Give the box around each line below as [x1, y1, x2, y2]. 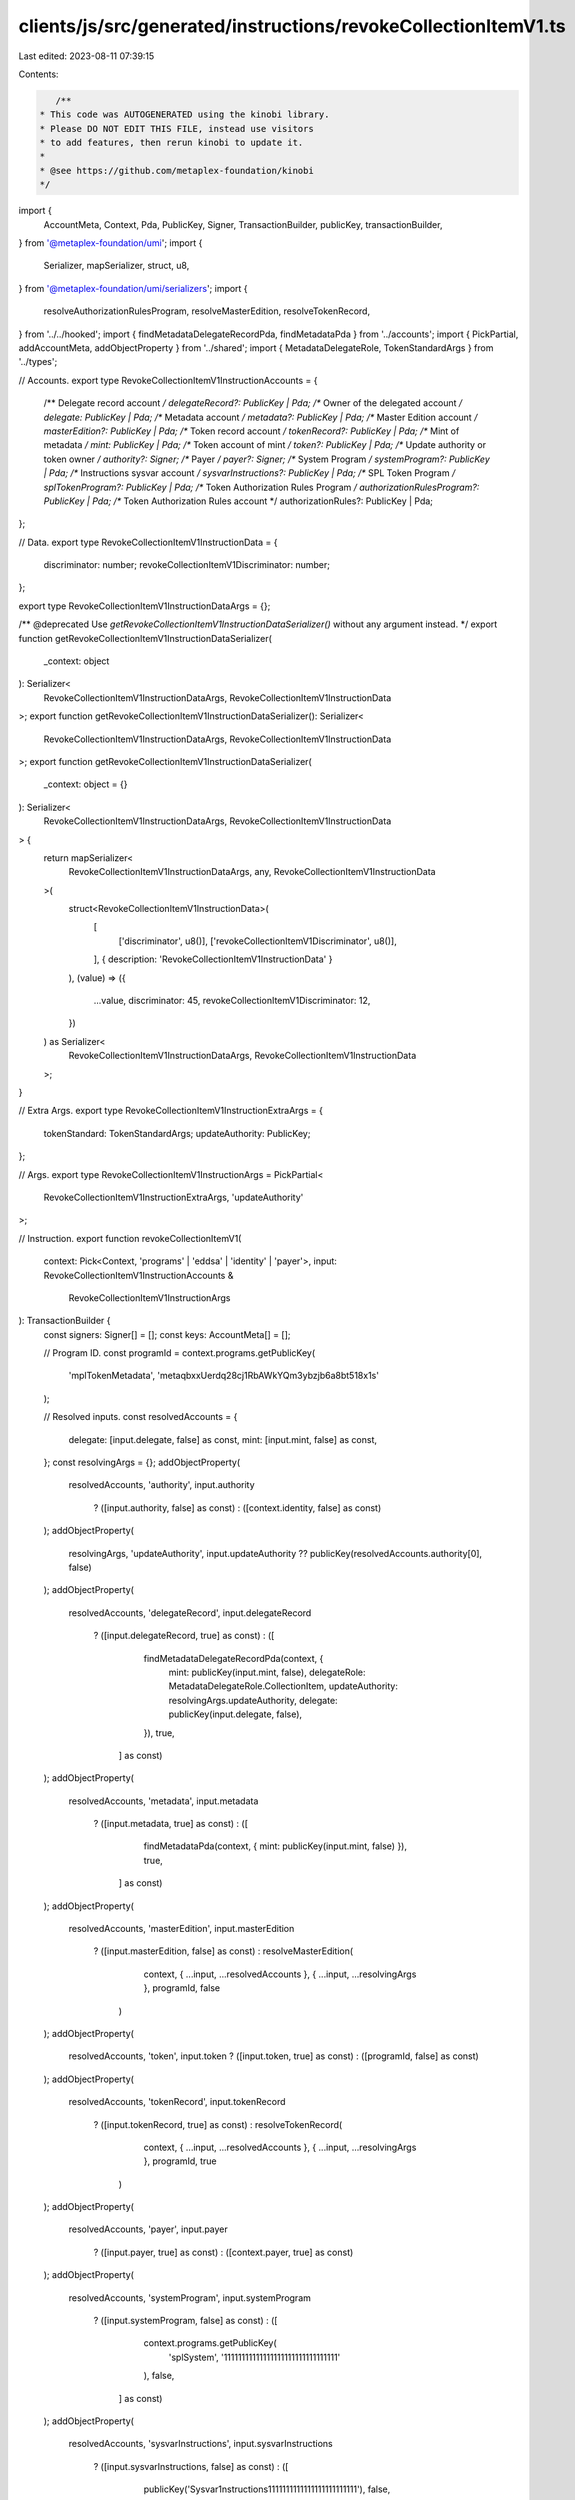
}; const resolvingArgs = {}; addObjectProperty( [43, 1456, 241, 1469]
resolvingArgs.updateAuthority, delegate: [168, 1694, 339, 1706]
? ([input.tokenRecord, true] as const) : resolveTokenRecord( [93, 2118, 343, 2130]
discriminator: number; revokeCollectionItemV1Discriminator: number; [43, 559, 330, 571]
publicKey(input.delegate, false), [168, 1708, 303, 1720]
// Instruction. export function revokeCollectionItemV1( [18, 1232, 242, 1244]
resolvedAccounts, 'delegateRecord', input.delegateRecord [68, 1606, 312, 1619]
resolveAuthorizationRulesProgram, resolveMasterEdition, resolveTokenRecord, [43, 305, 370, 317]
